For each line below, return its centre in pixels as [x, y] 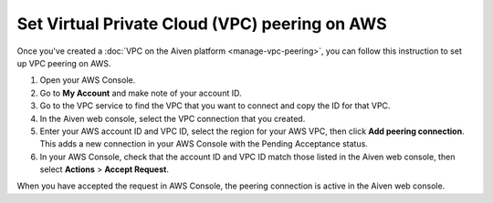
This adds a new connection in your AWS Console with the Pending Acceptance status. [204, 144]
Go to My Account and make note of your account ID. [141, 93]
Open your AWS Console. [88, 80]
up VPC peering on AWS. [64, 63]
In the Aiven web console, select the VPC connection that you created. [173, 118]
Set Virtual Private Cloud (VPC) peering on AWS [202, 24]
